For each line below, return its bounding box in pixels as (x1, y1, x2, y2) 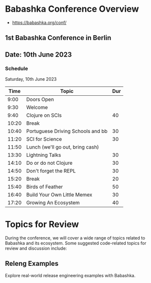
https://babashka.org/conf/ (12, 20, 67, 25)
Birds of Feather (26, 183, 63, 190)
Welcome (26, 104, 48, 111)
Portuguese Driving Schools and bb (26, 128, 108, 135)
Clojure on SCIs (26, 112, 62, 119)
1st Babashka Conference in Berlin (5, 34, 112, 42)
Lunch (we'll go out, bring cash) (26, 144, 99, 151)
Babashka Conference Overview (5, 3, 139, 15)
